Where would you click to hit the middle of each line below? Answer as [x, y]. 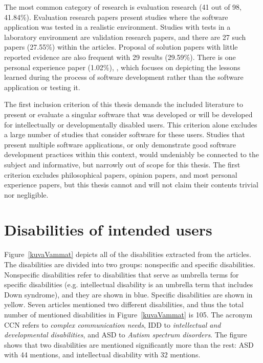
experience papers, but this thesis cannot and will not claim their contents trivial [131, 185]
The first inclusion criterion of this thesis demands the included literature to [124, 104]
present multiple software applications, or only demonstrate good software [120, 144]
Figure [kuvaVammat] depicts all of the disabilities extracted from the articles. [128, 254]
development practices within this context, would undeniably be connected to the [131, 154]
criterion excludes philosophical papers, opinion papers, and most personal [121, 174]
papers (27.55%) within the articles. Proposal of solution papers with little [121, 47]
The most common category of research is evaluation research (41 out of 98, [123, 7]
